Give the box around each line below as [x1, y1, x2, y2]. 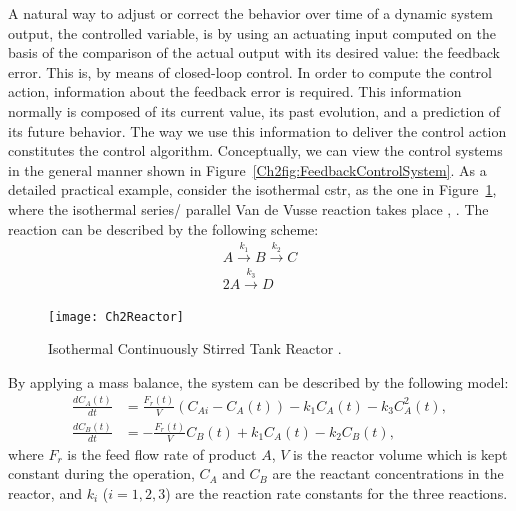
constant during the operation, [8, 463, 195, 484]
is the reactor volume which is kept [293, 443, 508, 464]
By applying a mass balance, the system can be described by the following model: [8, 371, 509, 392]
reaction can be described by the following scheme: [8, 218, 319, 239]
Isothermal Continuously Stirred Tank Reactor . [48, 338, 342, 359]
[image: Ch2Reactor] [48, 309, 185, 324]
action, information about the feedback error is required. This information [8, 81, 462, 102]
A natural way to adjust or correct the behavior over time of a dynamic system [8, 3, 493, 23]
